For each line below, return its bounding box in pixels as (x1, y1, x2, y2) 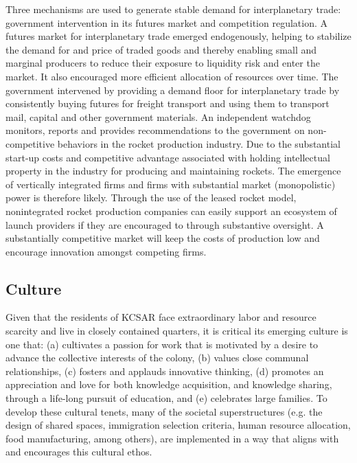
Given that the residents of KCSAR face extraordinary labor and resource (5, 310, 316, 324)
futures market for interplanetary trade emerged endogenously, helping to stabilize (5, 29, 352, 43)
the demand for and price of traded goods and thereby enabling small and (5, 42, 317, 56)
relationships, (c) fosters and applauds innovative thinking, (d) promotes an (5, 363, 324, 378)
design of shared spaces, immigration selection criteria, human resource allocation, (5, 418, 351, 432)
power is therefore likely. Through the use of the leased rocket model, (5, 190, 297, 205)
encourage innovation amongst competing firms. (5, 244, 207, 258)
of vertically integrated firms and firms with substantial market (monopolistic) (5, 177, 336, 191)
